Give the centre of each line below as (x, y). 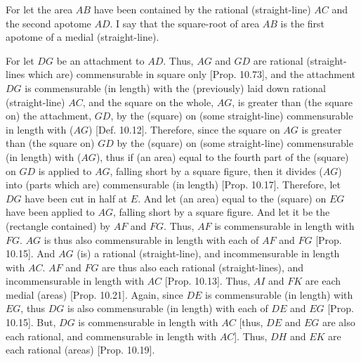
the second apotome (48, 23)
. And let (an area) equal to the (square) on (232, 198)
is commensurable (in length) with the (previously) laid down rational (175, 88)
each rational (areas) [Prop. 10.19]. (80, 350)
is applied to (65, 170)
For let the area (39, 9)
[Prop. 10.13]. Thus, (208, 281)
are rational (278, 60)
